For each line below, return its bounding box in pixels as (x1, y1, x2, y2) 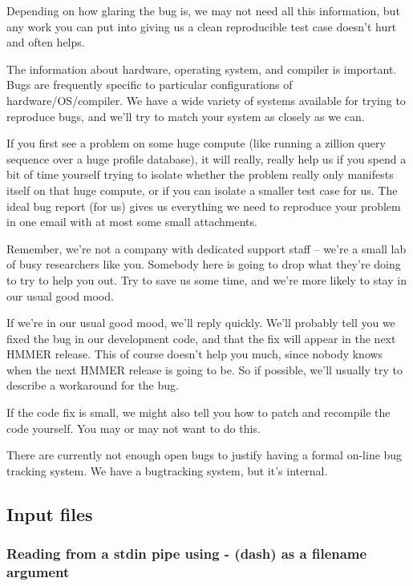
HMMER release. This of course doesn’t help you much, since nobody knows (6, 346, 383, 362)
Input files (6, 501, 93, 526)
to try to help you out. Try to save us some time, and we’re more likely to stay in (6, 271, 407, 288)
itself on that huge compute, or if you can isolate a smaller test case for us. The (6, 181, 398, 198)
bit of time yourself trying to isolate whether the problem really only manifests (6, 166, 394, 183)
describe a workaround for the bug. (6, 377, 179, 394)
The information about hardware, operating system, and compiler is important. (6, 60, 397, 77)
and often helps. (6, 34, 85, 51)
